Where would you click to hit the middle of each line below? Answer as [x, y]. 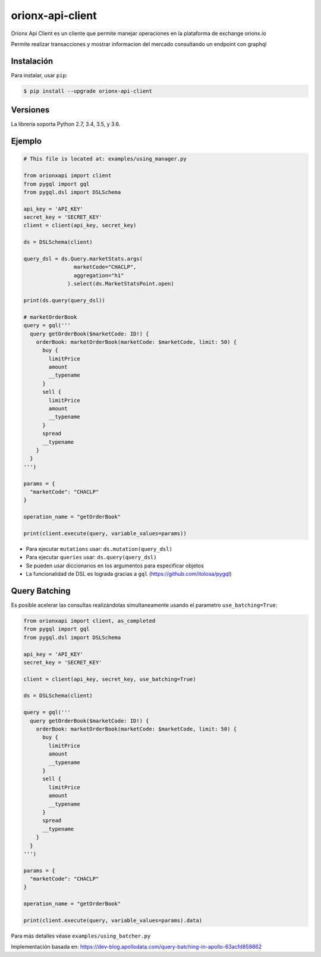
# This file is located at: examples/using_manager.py [105, 159]
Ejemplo [26, 141]
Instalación [32, 61]
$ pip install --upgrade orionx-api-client [88, 91]
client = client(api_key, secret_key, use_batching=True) [110, 679]
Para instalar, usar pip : [39, 75]
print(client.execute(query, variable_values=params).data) [113, 921]
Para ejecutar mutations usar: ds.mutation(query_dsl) [99, 549]
